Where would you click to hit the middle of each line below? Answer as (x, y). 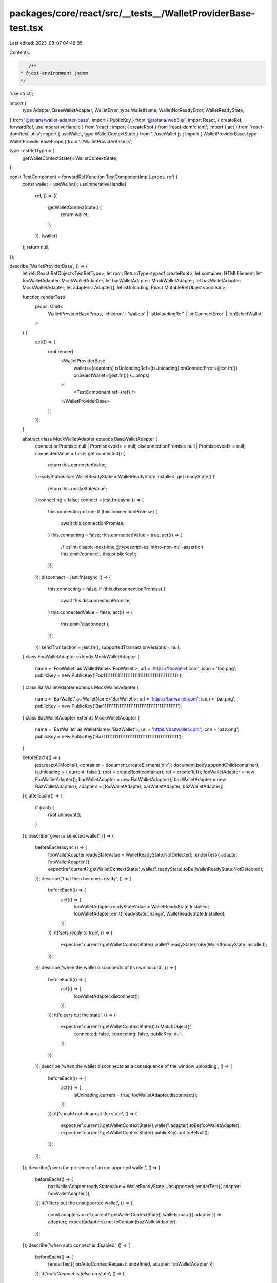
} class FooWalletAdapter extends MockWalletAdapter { (81, 656)
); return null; (36, 247)
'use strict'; (21, 94)
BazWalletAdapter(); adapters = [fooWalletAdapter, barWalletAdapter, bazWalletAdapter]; (129, 786)
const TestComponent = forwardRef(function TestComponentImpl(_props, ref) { (94, 177)
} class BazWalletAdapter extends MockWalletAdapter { (81, 717)
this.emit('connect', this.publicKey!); (99, 554)
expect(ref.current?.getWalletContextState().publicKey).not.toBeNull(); (135, 1133)
